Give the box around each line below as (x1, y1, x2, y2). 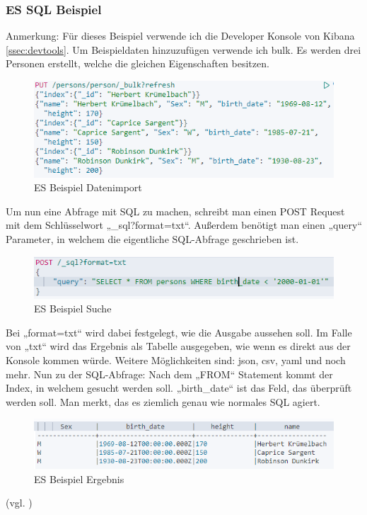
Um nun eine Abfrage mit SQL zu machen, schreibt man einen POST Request (6, 203, 345, 218)
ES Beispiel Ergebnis (34, 471, 124, 486)
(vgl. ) (6, 495, 33, 510)
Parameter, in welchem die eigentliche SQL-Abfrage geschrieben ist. (6, 231, 299, 246)
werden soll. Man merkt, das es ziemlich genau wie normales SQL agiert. (6, 394, 320, 409)
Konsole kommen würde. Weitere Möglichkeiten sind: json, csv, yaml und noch (6, 352, 346, 367)
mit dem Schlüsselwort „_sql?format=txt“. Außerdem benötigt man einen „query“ (6, 217, 362, 232)
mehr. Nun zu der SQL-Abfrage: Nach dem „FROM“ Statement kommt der (6, 366, 333, 381)
